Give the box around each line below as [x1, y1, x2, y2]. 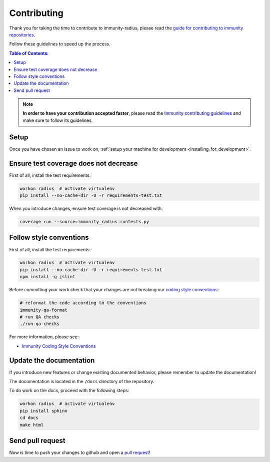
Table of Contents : [9, 50, 49, 56]
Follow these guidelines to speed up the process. [9, 41, 110, 47]
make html [19, 422, 44, 428]
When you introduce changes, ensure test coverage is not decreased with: [9, 205, 163, 212]
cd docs [19, 415, 38, 421]
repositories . [9, 31, 35, 37]
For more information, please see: [9, 334, 79, 340]
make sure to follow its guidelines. [22, 117, 93, 123]
